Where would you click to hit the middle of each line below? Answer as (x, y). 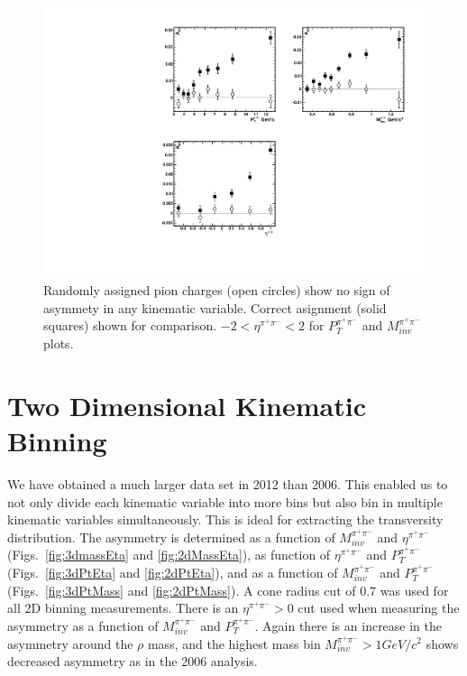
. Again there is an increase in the (348, 625)
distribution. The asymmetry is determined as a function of (171, 537)
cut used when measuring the (379, 608)
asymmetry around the (70, 643)
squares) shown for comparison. (130, 325)
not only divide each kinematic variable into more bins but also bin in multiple (225, 501)
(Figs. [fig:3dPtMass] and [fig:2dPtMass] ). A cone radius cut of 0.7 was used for (228, 590)
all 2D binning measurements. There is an (123, 608)
